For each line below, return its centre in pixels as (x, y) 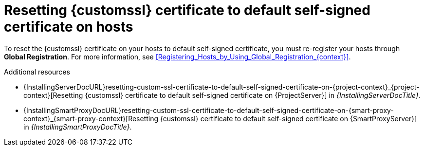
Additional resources (37, 72)
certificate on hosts (69, 27)
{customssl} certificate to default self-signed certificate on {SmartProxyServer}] (288, 118)
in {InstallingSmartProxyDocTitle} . (78, 127)
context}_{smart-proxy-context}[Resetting (91, 118)
